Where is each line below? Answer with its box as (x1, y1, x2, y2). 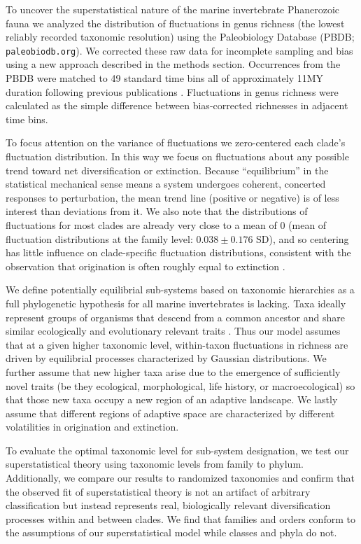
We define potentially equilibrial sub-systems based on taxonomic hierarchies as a (6, 282, 355, 297)
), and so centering (269, 231, 349, 246)
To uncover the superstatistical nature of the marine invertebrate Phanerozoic (6, 2, 340, 16)
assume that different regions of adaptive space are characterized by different (6, 405, 335, 420)
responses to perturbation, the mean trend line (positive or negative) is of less (6, 190, 339, 204)
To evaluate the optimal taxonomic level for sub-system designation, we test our (6, 442, 349, 457)
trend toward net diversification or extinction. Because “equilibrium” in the (6, 162, 329, 177)
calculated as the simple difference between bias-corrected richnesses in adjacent (6, 98, 348, 113)
